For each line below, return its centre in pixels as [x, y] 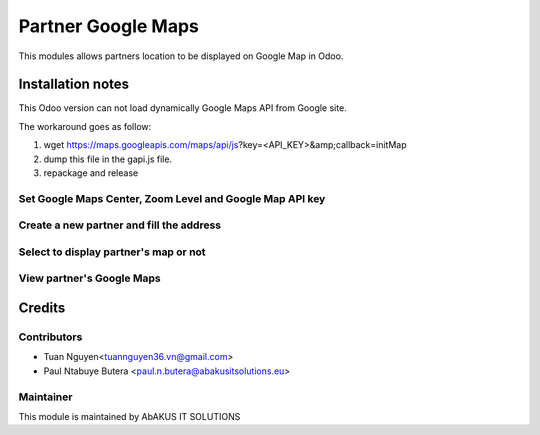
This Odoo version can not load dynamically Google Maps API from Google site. [182, 108]
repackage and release [91, 173]
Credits [42, 308]
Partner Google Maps [109, 26]
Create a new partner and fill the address [120, 225]
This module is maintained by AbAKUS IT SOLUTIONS [129, 416]
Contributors [50, 337]
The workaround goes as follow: [85, 126]
